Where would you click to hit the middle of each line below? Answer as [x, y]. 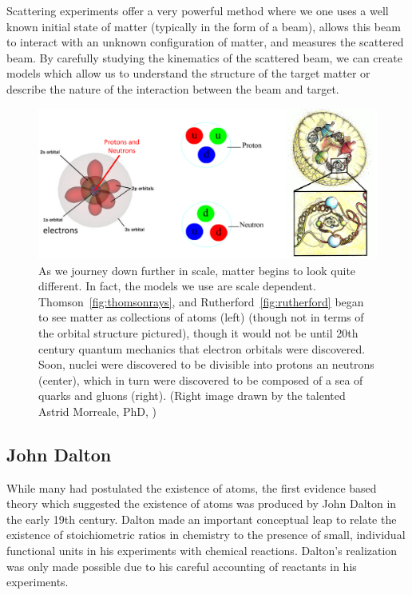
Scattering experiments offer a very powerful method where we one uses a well [198, 10]
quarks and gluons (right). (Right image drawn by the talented [192, 395]
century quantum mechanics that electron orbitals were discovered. [202, 348]
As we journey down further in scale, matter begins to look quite [197, 270]
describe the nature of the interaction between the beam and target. [173, 88]
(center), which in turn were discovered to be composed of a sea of [201, 379]
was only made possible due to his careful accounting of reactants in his [182, 566]
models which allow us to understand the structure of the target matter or [188, 73]
